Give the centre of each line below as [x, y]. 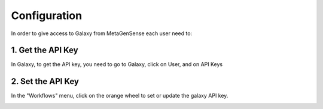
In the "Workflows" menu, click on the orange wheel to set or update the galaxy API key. [120, 96]
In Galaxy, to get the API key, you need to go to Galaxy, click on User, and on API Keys [117, 64]
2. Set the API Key [45, 81]
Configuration [47, 15]
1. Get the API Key [45, 50]
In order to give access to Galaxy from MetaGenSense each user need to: [102, 33]
